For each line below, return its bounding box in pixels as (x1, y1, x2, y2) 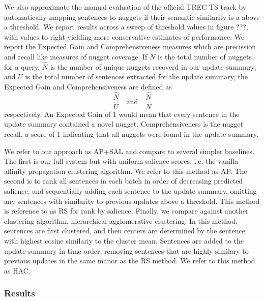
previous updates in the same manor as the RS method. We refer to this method (4, 255, 255, 266)
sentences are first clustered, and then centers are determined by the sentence (4, 225, 245, 236)
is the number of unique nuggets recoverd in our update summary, (50, 61, 256, 72)
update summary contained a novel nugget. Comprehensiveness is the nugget (4, 118, 244, 129)
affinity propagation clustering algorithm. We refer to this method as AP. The (4, 165, 247, 176)
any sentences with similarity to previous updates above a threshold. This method (4, 195, 260, 206)
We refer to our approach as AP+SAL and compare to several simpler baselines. (4, 145, 254, 156)
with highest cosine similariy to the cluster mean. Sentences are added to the (4, 235, 244, 246)
